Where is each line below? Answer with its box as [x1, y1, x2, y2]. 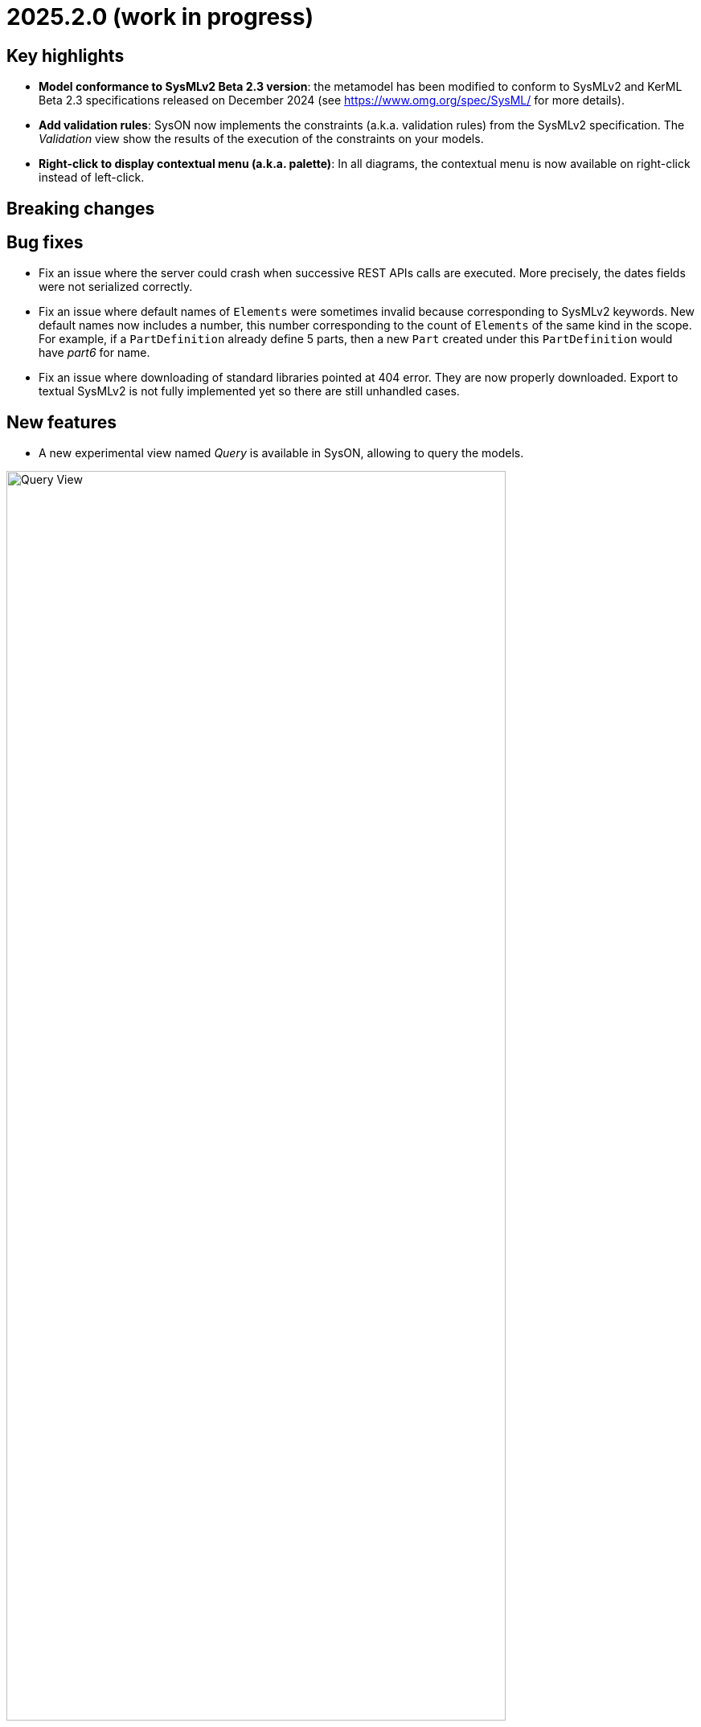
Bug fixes [6, 232, 84, 253]
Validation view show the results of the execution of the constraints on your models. [39, 132, 484, 146]
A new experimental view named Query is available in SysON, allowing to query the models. [39, 446, 524, 460]
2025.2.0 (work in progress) [6, 3, 314, 31]
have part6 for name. [39, 346, 150, 360]
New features [6, 411, 117, 432]
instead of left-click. [39, 170, 145, 185]
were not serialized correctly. [39, 280, 193, 294]
